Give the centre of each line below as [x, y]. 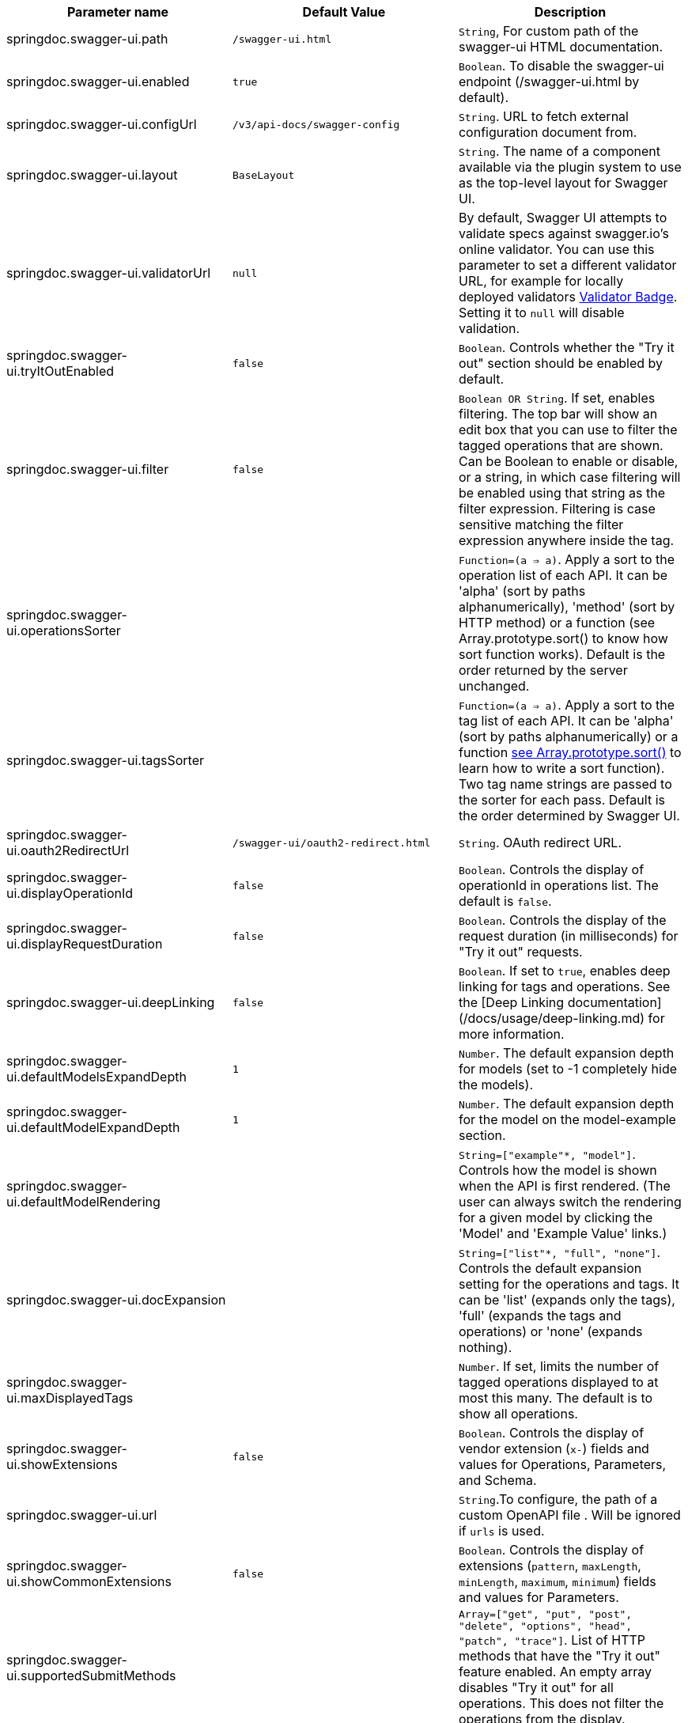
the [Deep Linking [511, 1002]
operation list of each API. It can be [563, 575]
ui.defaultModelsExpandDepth [96, 1077]
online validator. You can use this [556, 249]
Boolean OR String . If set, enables [557, 398]
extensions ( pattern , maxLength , [550, 1566]
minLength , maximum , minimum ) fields [557, 1581]
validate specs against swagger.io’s [563, 233]
